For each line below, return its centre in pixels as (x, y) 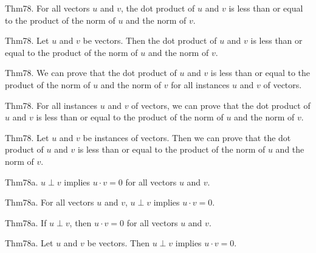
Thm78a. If (26, 222)
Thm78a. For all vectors (50, 202)
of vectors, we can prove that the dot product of (221, 105)
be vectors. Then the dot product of (150, 40)
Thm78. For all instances (51, 105)
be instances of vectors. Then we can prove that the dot (187, 137)
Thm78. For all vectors (47, 8)
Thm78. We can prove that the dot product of (91, 73)
